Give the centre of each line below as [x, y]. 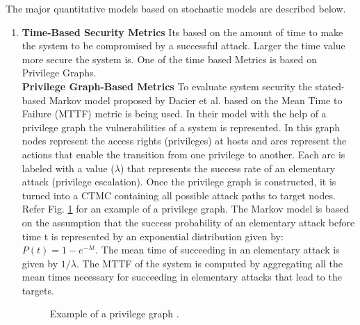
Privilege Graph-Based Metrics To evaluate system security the [167, 86]
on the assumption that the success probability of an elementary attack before [188, 222]
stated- [330, 86]
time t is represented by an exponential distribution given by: [153, 236]
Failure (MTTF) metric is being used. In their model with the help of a [174, 114]
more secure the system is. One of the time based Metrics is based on [169, 59]
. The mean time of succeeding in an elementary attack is [218, 250]
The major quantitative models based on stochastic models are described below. [176, 8]
